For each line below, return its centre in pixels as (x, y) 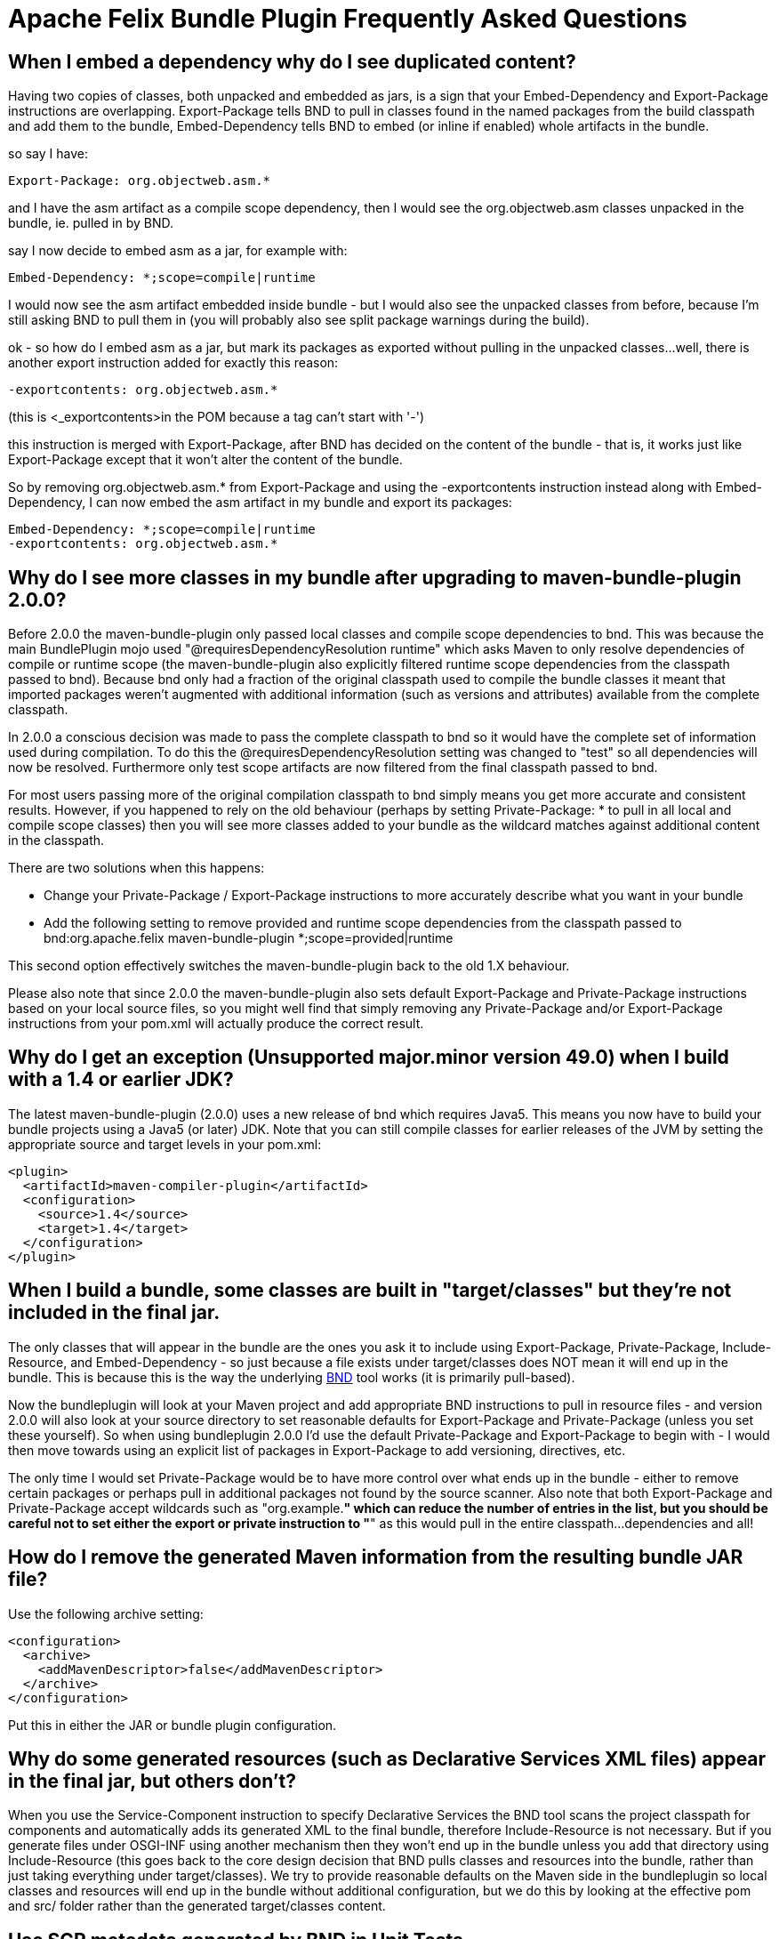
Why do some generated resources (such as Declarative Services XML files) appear (387, 1758)
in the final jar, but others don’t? (152, 1781)
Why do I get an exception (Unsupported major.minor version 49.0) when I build (369, 1058)
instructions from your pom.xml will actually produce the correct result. (216, 1024)
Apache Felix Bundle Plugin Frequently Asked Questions (348, 19)
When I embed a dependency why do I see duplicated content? (292, 61)
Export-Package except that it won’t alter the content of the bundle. (205, 460)
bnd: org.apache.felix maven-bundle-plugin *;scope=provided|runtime (249, 938)
